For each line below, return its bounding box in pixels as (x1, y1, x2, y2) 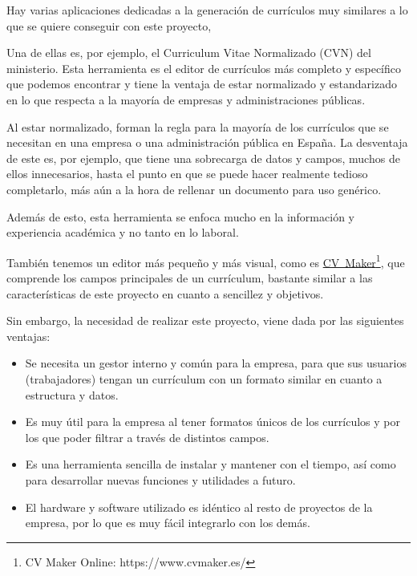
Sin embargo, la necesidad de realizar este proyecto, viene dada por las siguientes (6, 312, 404, 329)
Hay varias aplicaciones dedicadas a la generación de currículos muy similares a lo (6, 2, 408, 18)
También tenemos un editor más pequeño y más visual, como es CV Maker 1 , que (6, 251, 405, 270)
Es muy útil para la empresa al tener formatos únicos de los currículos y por (25, 413, 400, 430)
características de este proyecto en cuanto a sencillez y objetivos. (6, 285, 324, 302)
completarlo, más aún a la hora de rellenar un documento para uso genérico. (6, 181, 382, 197)
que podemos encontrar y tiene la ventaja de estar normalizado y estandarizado (6, 75, 397, 92)
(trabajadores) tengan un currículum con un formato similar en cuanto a (25, 370, 383, 387)
